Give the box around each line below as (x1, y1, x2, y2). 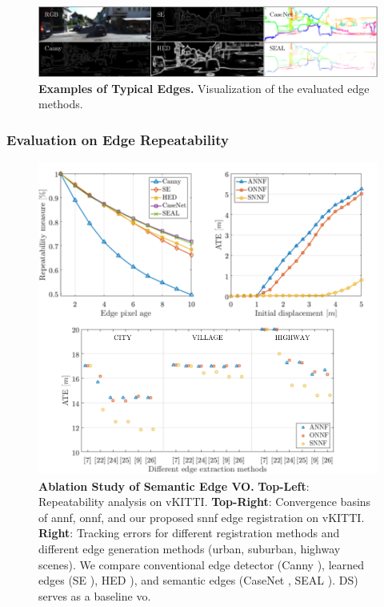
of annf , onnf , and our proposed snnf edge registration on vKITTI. (38, 508, 365, 525)
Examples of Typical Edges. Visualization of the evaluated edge (38, 79, 370, 96)
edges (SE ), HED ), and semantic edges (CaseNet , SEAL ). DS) (38, 572, 358, 589)
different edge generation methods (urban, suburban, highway (38, 540, 341, 557)
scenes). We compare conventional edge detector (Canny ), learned (38, 556, 365, 573)
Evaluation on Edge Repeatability (6, 129, 229, 149)
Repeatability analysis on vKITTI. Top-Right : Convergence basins (38, 493, 371, 510)
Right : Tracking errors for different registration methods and (38, 524, 340, 541)
